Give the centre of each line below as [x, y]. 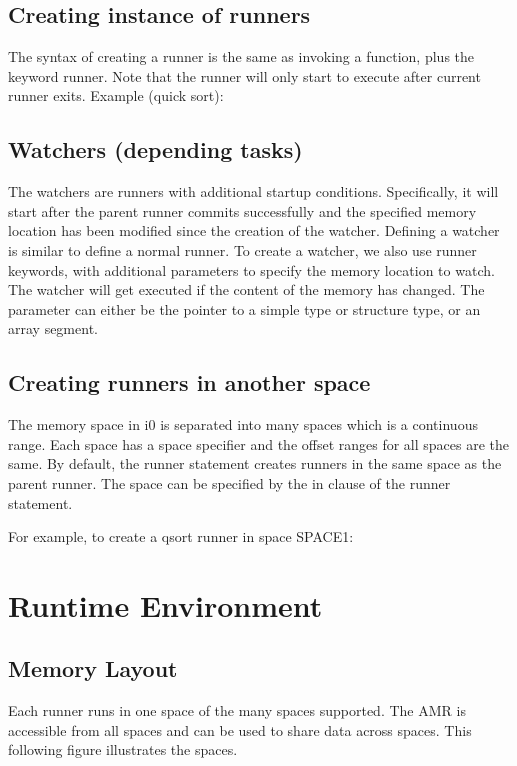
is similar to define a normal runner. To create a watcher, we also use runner [242, 249]
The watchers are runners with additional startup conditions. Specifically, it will [253, 191]
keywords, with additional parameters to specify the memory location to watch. [251, 269]
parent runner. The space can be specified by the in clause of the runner [229, 482]
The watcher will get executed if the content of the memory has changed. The [246, 289]
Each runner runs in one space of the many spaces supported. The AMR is [237, 710]
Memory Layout [93, 668]
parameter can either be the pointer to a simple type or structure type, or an [244, 308]
